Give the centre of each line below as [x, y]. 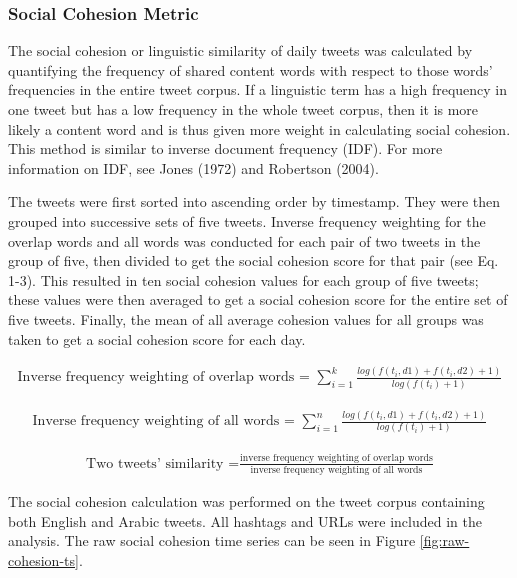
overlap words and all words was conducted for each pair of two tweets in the [244, 240]
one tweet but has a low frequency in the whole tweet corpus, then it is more [243, 109]
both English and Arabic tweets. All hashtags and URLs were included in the [245, 520]
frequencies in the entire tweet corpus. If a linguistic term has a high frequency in [258, 89]
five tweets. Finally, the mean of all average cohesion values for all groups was [246, 318]
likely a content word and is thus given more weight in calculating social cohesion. [259, 128]
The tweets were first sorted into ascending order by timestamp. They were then [254, 201]
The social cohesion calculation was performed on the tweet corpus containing [246, 501]
